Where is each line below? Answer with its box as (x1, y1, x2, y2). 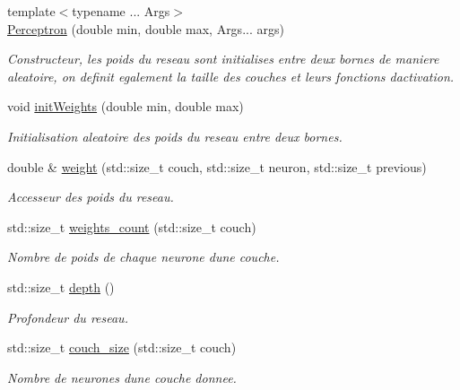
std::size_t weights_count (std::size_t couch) (7, 217, 256, 236)
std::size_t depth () (7, 277, 115, 296)
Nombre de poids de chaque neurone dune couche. (7, 247, 280, 266)
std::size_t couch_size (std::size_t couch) (7, 338, 237, 357)
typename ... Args (72, 2, 170, 20)
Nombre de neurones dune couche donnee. (7, 368, 237, 386)
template (7, 2, 56, 20)
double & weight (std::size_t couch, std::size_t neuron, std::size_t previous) (7, 157, 427, 176)
